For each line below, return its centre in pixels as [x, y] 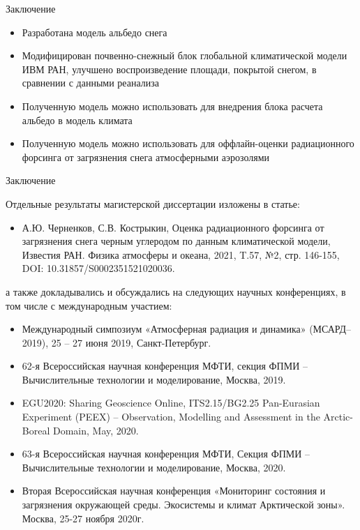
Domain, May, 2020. [96, 430]
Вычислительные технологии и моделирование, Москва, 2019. [154, 379]
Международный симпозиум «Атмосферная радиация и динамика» [164, 329]
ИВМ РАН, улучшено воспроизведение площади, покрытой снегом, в [169, 69]
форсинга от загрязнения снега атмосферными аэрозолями [146, 157]
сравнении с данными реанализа [90, 83]
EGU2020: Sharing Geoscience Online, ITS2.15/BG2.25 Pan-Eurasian [171, 403]
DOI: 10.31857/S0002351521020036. [98, 268]
